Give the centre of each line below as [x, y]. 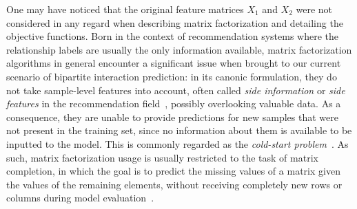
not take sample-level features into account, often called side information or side [176, 90]
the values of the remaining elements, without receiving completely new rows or [174, 184]
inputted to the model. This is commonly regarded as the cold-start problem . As [177, 143]
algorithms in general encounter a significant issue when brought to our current [174, 63]
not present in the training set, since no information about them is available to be [179, 130]
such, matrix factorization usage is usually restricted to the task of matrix [162, 157]
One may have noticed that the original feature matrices [125, 9]
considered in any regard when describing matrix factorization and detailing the [175, 22]
